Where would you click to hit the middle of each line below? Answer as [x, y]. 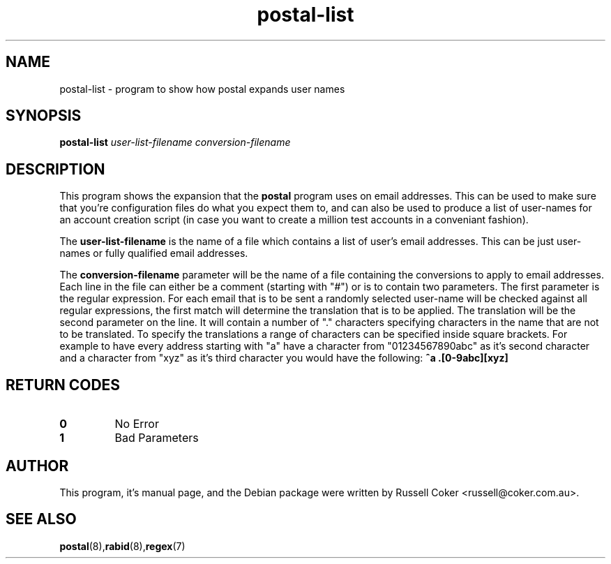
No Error [137, 424]
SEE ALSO [41, 519]
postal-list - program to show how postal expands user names [202, 89]
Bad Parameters [157, 438]
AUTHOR [37, 466]
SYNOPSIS [44, 116]
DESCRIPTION [55, 169]
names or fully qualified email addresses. [154, 253]
